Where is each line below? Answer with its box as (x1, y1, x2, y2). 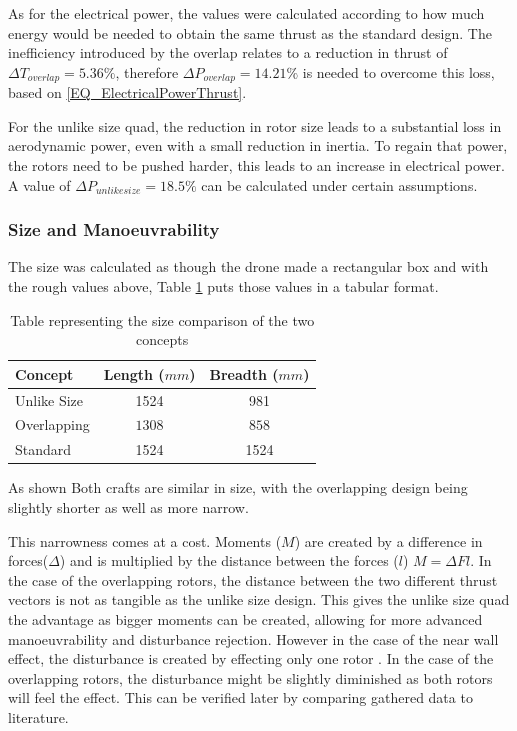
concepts (136, 329, 189, 350)
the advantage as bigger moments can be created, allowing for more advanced (8, 608, 483, 629)
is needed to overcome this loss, (302, 61, 495, 82)
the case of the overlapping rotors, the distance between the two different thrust (8, 569, 498, 590)
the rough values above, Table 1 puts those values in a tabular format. (8, 276, 439, 297)
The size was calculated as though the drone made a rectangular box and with (8, 256, 489, 277)
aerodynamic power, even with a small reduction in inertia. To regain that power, (8, 135, 508, 156)
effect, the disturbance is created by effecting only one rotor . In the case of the (8, 648, 494, 669)
